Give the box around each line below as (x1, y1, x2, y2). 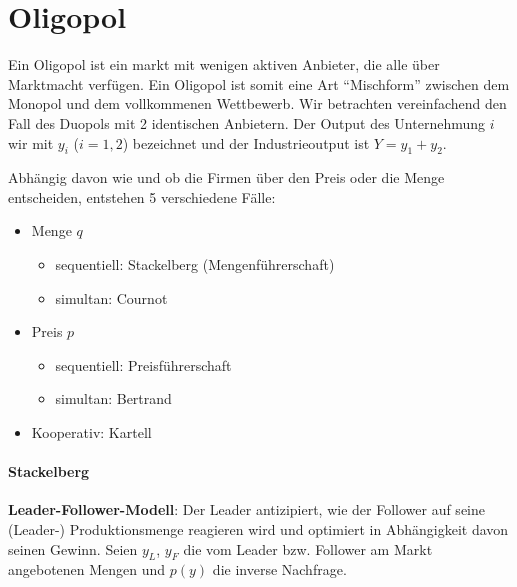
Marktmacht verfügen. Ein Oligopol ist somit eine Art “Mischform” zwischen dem (8, 73, 510, 94)
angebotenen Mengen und (8, 559, 166, 580)
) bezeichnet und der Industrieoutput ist (122, 132, 370, 153)
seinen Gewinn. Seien (8, 538, 138, 559)
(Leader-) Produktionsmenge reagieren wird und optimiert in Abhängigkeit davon (8, 519, 509, 540)
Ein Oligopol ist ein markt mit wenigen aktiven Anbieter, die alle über (8, 54, 440, 75)
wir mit (8, 132, 54, 153)
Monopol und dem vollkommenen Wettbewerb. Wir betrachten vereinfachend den (8, 93, 507, 114)
